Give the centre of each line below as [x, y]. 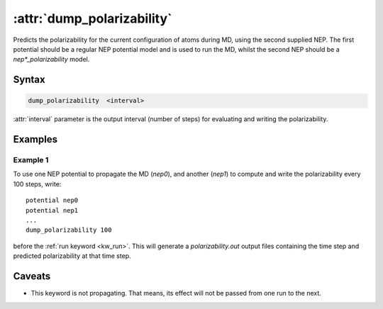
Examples [35, 139]
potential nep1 [52, 210]
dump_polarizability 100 [69, 230]
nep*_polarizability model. [51, 60]
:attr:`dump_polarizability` [93, 18]
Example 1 [31, 160]
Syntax [29, 80]
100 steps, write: [37, 184]
